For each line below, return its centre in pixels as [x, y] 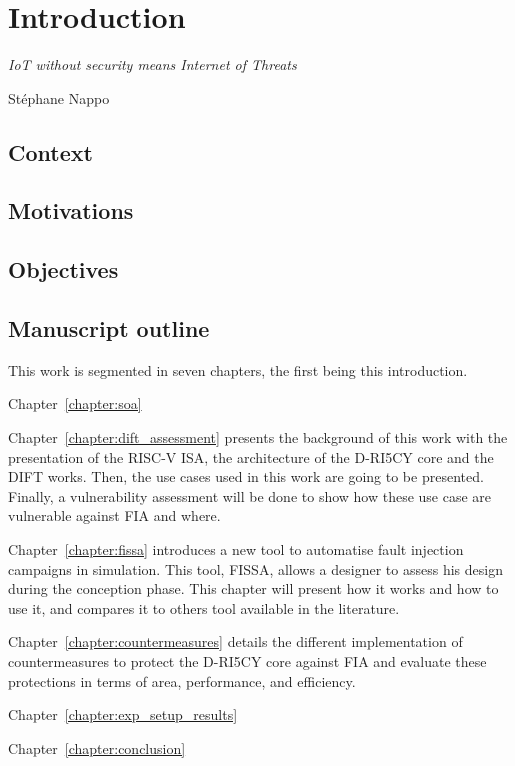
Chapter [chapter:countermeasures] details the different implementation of [235, 641]
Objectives [63, 269]
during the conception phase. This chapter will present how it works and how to [253, 588]
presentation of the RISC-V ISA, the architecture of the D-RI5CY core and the [251, 456]
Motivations [71, 210]
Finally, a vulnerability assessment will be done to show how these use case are [250, 495]
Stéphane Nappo [59, 97]
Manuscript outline [109, 328]
